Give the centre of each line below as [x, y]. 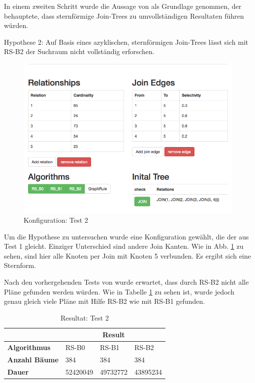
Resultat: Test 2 [84, 317]
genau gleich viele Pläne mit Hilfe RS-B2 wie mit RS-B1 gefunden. [105, 301]
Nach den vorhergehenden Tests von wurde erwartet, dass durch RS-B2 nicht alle [127, 281]
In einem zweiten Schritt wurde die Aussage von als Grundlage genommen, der [123, 6]
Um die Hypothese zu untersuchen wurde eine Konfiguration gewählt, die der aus [127, 236]
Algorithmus [29, 347]
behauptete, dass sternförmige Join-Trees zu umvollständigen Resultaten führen [124, 15]
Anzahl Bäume [33, 360]
